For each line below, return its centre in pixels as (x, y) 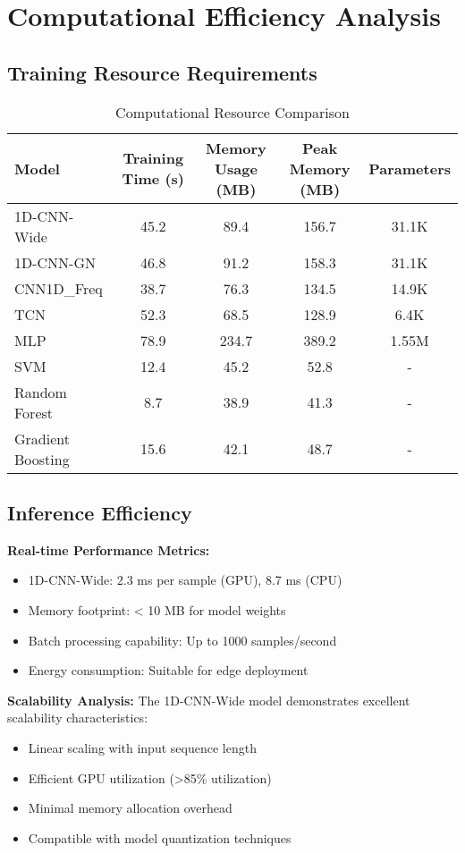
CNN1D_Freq (59, 288)
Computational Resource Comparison (232, 112)
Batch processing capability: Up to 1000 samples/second (182, 640)
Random (41, 392)
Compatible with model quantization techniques (160, 837)
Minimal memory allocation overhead (130, 808)
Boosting (42, 459)
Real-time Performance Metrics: (109, 549)
